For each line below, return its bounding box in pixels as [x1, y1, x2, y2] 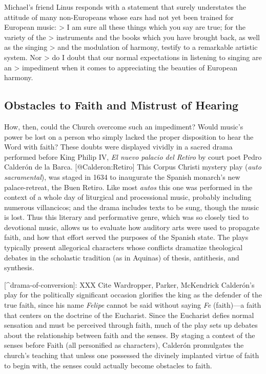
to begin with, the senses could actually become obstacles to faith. [4, 360, 212, 370]
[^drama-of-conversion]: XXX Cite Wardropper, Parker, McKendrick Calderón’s [4, 279, 255, 290]
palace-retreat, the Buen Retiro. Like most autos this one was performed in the [4, 181, 253, 192]
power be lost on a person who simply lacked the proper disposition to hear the [4, 131, 254, 142]
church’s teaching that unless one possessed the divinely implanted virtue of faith [4, 350, 259, 361]
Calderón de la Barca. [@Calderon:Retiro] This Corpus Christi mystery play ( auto [4, 161, 261, 172]
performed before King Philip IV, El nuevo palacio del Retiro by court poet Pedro [4, 151, 262, 162]
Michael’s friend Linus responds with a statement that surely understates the [4, 2, 246, 12]
